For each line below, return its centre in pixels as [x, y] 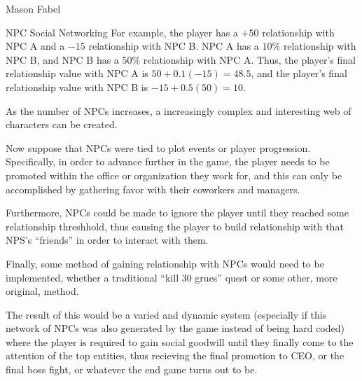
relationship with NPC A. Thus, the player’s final [249, 59]
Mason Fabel [33, 8]
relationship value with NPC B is [77, 86]
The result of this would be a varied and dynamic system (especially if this [166, 314]
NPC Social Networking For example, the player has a [122, 32]
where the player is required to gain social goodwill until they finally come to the [180, 341]
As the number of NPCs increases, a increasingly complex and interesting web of [179, 110]
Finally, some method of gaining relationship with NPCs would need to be [165, 263]
